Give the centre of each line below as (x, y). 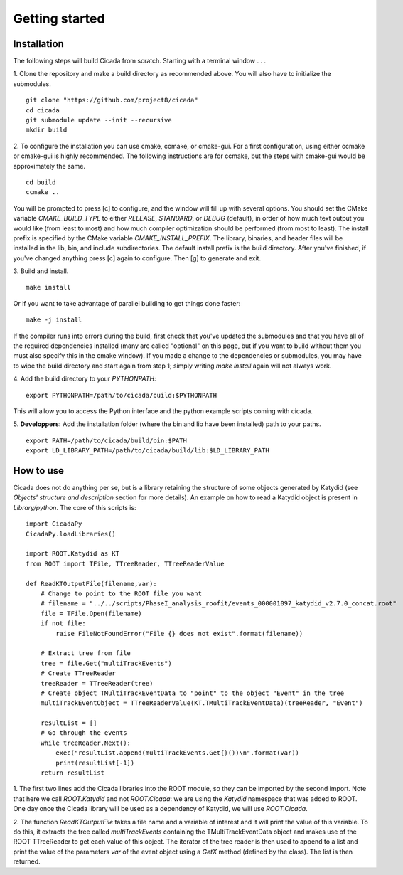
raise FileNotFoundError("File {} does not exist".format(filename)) (179, 633)
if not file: (63, 624)
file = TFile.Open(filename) (91, 613)
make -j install (54, 320)
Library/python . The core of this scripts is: (75, 507)
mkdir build (47, 130)
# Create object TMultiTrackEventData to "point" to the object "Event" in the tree (192, 693)
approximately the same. (49, 166)
